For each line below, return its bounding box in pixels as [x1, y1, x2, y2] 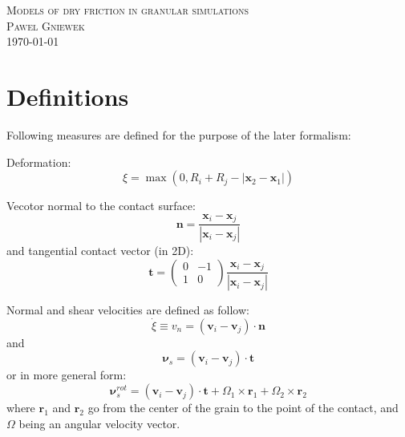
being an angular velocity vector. [18, 415, 180, 431]
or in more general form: [6, 366, 127, 383]
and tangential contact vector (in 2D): [6, 242, 194, 259]
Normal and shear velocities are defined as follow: [6, 301, 249, 318]
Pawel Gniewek [6, 17, 85, 34]
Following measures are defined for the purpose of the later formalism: [6, 126, 351, 143]
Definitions [6, 79, 129, 112]
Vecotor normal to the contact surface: [6, 197, 196, 214]
